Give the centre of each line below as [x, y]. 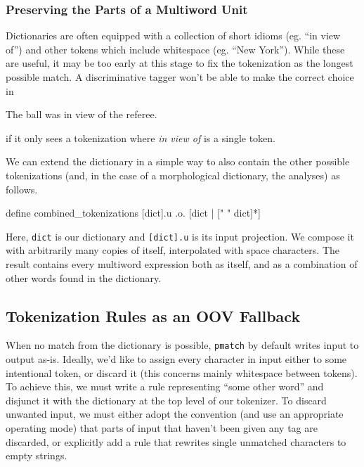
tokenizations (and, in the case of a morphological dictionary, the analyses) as [173, 175]
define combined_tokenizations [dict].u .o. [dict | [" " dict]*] [133, 213]
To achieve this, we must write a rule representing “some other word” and [165, 386]
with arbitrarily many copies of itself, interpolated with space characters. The [173, 250]
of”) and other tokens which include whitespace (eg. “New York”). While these [175, 49]
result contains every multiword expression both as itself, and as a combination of [182, 264]
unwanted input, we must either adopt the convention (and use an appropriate [175, 414]
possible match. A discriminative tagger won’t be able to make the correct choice [180, 77]
